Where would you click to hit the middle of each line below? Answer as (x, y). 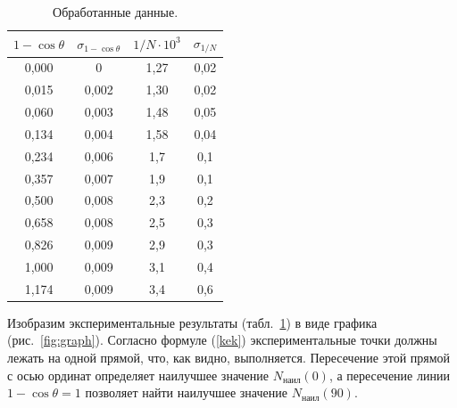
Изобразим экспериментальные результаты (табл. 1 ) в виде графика (192, 322)
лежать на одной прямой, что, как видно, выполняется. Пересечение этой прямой (229, 358)
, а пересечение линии (389, 375)
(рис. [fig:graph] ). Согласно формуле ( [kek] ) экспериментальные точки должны (222, 340)
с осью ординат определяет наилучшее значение (138, 375)
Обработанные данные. (116, 12)
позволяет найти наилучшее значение (186, 392)
